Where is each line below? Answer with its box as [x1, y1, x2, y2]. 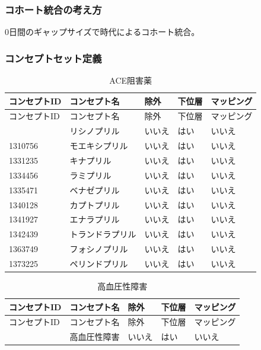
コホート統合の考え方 [5, 2, 102, 17]
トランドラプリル [69, 228, 136, 240]
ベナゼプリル [69, 183, 120, 196]
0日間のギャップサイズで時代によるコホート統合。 [5, 26, 200, 38]
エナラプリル [69, 213, 120, 225]
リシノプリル [69, 125, 120, 137]
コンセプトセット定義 [5, 50, 102, 65]
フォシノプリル [69, 243, 128, 255]
